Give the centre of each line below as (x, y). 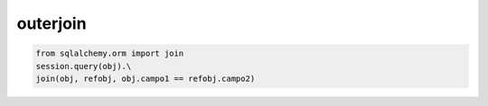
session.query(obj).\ (84, 66)
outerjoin (52, 23)
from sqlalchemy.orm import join (110, 53)
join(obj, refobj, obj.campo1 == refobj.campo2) (145, 78)
